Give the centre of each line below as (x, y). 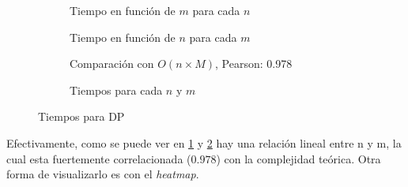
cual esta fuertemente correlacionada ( (99, 158)
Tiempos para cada (116, 90)
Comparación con (112, 64)
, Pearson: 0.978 (253, 64)
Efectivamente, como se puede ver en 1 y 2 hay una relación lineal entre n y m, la (204, 142)
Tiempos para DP (81, 116)
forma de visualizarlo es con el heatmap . (103, 174)
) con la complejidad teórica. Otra (298, 158)
